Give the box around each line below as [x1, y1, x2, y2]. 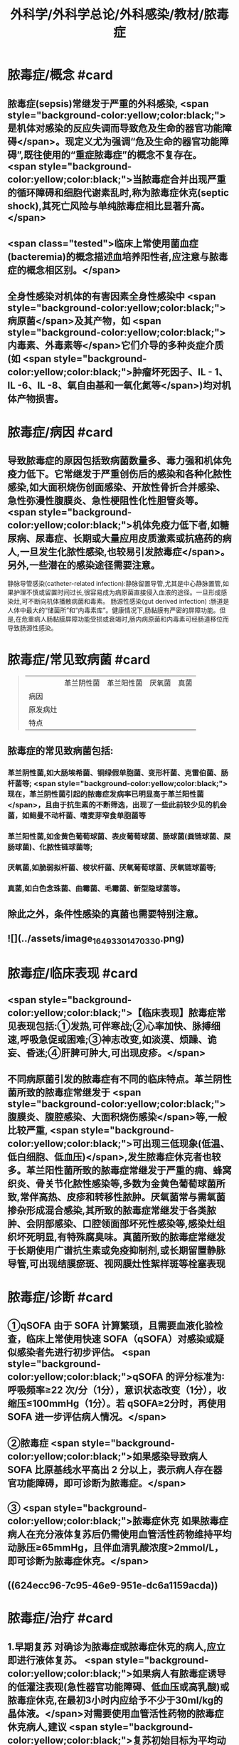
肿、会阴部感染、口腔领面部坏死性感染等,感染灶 [7, 1218, 217, 1230]
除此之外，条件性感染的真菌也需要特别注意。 [7, 908, 204, 920]
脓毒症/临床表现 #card [7, 965, 139, 981]
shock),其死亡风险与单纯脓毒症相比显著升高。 [7, 200, 211, 212]
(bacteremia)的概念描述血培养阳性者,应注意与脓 [7, 251, 219, 263]
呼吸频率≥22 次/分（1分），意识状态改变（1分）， [7, 1384, 217, 1396]
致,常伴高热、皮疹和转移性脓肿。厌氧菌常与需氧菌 [7, 1191, 226, 1203]
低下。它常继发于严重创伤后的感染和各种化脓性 [26, 468, 232, 480]
